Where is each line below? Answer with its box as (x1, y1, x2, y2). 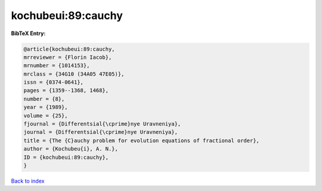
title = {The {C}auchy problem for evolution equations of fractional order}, (23, 137, 259, 144)
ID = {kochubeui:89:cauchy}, (23, 154, 109, 161)
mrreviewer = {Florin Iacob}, (23, 54, 112, 61)
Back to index (11, 177, 45, 184)
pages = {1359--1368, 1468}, (23, 87, 109, 94)
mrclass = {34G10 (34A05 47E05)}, (23, 70, 125, 77)
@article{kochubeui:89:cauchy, (23, 45, 116, 52)
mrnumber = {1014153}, (23, 62, 90, 69)
